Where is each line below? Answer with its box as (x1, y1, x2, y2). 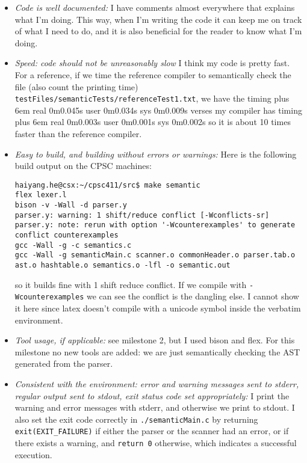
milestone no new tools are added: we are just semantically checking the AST (14, 345, 300, 358)
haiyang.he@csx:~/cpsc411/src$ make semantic (14, 180, 200, 189)
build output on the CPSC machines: (14, 159, 152, 172)
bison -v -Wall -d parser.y (14, 201, 127, 210)
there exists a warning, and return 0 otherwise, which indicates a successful (14, 437, 297, 449)
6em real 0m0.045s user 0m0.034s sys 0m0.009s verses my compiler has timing (14, 103, 302, 116)
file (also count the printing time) (14, 80, 138, 93)
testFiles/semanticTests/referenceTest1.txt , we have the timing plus (14, 92, 290, 105)
